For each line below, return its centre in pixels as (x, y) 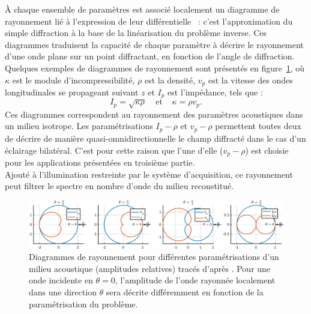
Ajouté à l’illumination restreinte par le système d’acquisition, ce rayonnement (149, 174)
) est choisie (267, 150)
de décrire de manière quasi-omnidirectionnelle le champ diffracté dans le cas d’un (155, 138)
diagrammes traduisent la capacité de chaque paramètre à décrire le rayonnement (154, 44)
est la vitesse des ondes (250, 80)
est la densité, (170, 80)
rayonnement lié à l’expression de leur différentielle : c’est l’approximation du (149, 21)
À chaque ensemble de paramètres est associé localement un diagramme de (142, 9)
